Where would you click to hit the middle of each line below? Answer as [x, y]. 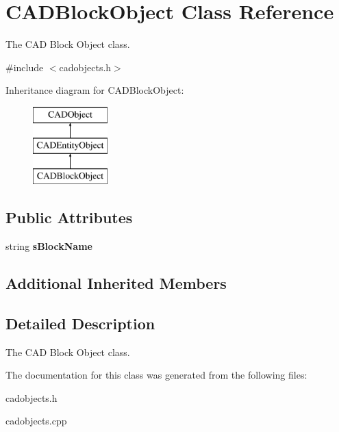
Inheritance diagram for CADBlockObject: [95, 90]
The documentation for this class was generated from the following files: [156, 375]
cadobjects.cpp [36, 421]
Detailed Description [80, 323]
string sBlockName [49, 246]
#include [25, 67]
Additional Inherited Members [116, 283]
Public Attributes [69, 217]
